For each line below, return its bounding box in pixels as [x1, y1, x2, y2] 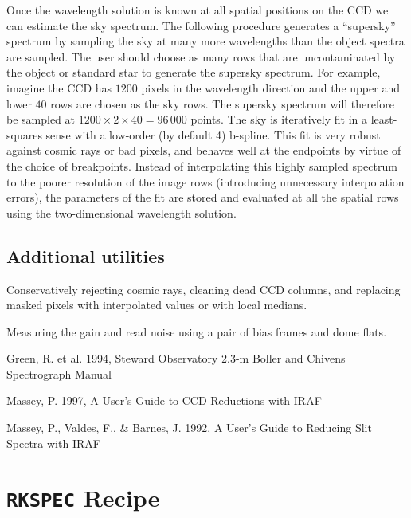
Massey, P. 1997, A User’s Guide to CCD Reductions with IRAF [6, 392, 322, 409]
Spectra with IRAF [6, 434, 100, 451]
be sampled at [6, 111, 76, 128]
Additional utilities [6, 243, 165, 268]
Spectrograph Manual [6, 365, 112, 382]
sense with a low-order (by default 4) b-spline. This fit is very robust [45, 126, 381, 143]
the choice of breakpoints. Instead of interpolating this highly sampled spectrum [6, 157, 397, 174]
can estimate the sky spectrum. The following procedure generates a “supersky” [6, 17, 396, 33]
